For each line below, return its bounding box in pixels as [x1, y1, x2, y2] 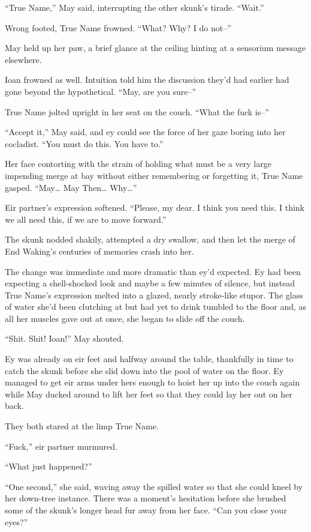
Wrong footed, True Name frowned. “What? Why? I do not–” [5, 21, 231, 34]
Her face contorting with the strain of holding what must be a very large [5, 157, 271, 170]
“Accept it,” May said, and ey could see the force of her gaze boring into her [5, 125, 286, 138]
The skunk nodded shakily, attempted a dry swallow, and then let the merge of [5, 233, 295, 246]
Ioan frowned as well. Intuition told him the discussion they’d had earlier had [5, 73, 289, 86]
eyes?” [5, 515, 28, 528]
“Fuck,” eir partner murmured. [5, 440, 117, 452]
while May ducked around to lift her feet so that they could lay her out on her [5, 387, 292, 400]
